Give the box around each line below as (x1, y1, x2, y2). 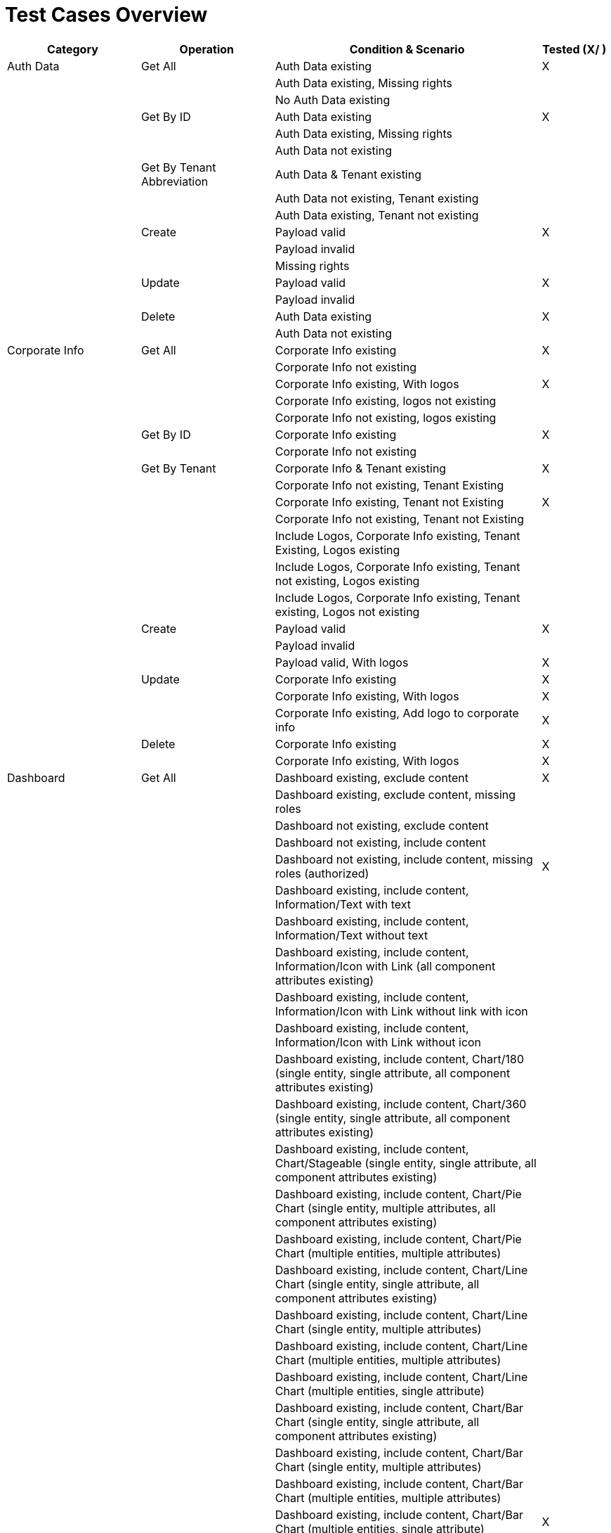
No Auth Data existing (275, 92, 390, 107)
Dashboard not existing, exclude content (275, 818, 489, 833)
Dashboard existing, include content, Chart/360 (275, 1096, 527, 1111)
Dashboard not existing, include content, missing (275, 852, 533, 866)
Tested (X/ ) (542, 41, 607, 56)
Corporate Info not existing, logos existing (275, 410, 497, 425)
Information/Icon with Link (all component (275, 958, 496, 973)
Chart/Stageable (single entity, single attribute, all (275, 1155, 537, 1170)
